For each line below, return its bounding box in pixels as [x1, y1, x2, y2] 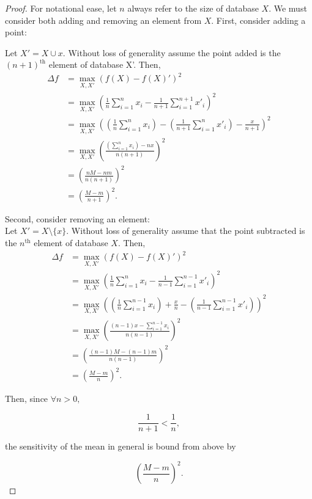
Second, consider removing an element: [5, 212, 150, 225]
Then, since [5, 392, 48, 405]
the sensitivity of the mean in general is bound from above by [5, 440, 236, 453]
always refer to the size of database [127, 2, 259, 14]
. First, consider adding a [211, 13, 306, 26]
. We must [269, 2, 307, 14]
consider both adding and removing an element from [5, 13, 202, 26]
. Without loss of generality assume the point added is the [62, 46, 281, 59]
